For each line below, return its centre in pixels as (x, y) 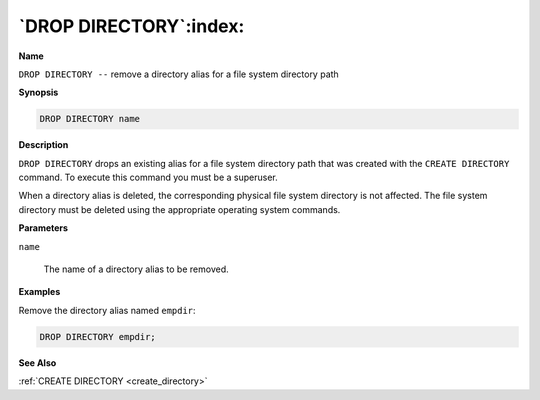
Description (43, 145)
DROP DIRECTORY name (89, 119)
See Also (37, 362)
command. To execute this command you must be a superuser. (148, 177)
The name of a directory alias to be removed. (136, 269)
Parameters (43, 228)
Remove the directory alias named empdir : (107, 310)
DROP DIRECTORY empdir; (98, 336)
